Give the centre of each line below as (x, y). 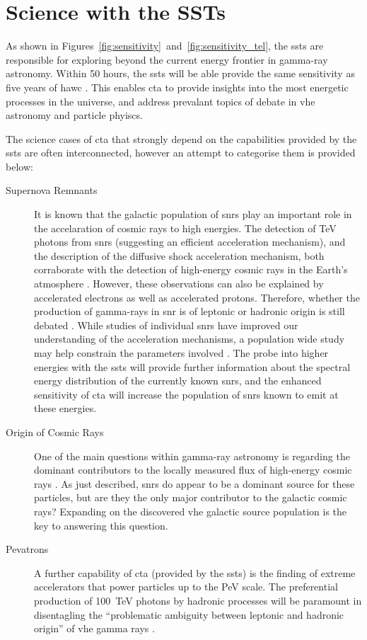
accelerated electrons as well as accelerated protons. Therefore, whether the (197, 297)
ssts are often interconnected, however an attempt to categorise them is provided (181, 153)
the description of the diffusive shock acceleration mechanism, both (179, 255)
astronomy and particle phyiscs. (74, 115)
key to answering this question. (101, 525)
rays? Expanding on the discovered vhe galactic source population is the (191, 511)
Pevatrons (27, 549)
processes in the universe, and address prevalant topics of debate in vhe (161, 101)
